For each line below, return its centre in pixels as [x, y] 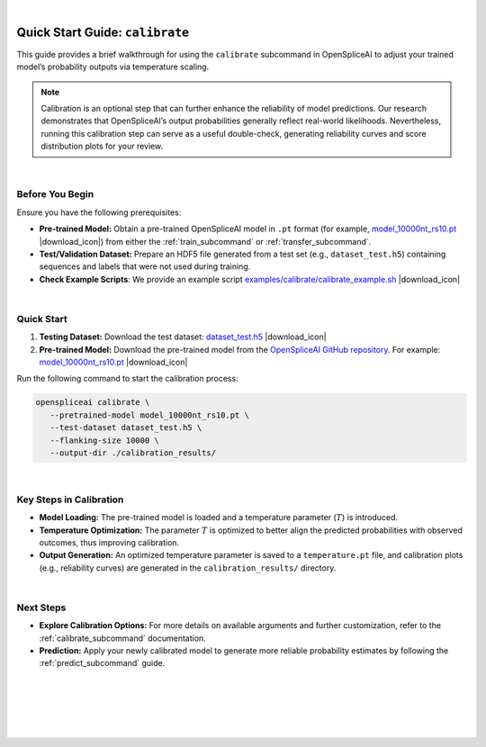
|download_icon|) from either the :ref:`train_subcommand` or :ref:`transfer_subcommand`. [205, 241]
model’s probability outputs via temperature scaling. [113, 67]
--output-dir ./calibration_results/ [133, 453]
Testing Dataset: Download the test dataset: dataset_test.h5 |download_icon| [183, 337]
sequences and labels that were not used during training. [145, 266]
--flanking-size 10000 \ [104, 440]
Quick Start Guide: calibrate [103, 32]
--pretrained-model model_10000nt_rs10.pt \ [149, 415]
